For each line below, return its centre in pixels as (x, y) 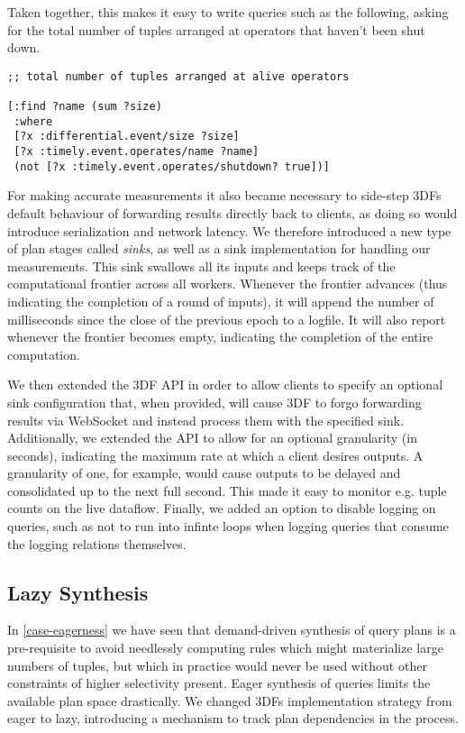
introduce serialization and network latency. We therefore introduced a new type (229, 230)
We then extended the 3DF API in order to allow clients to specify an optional (225, 385)
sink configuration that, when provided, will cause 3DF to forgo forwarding (214, 402)
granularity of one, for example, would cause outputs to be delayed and (204, 473)
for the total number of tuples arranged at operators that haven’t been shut (216, 29)
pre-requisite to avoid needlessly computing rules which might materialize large (225, 648)
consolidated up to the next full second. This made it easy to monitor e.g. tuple (227, 490)
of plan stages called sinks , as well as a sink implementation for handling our (219, 248)
